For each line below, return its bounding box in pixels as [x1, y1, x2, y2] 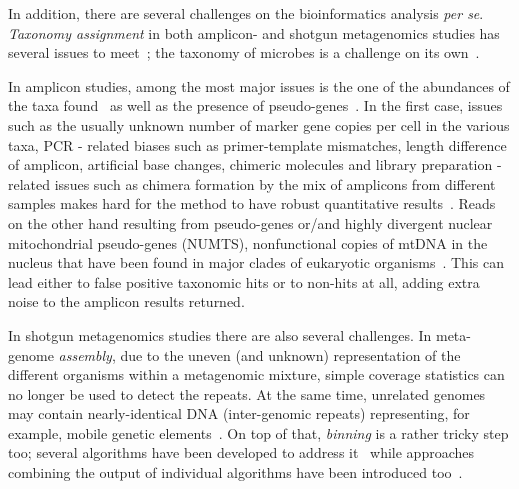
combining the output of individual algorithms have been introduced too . [8, 462, 463, 483]
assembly [58, 344, 112, 365]
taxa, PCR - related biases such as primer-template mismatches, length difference [8, 134, 507, 155]
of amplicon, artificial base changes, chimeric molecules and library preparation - [8, 154, 502, 175]
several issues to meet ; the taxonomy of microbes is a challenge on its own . [8, 42, 480, 63]
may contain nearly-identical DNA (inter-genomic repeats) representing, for [8, 403, 470, 424]
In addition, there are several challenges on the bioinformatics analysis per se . [8, 3, 484, 23]
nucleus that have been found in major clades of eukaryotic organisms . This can [8, 252, 504, 273]
